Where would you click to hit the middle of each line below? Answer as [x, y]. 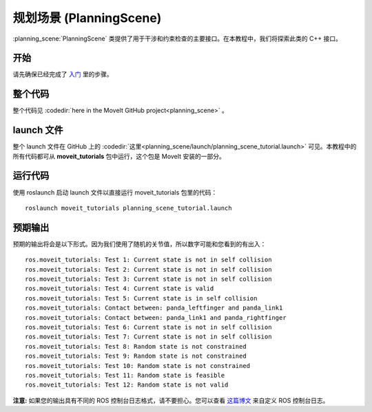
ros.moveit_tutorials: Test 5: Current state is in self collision [141, 298]
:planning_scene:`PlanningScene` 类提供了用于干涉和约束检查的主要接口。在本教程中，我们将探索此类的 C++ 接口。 [177, 39]
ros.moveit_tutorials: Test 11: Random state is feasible [125, 375]
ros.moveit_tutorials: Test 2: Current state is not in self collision [148, 269]
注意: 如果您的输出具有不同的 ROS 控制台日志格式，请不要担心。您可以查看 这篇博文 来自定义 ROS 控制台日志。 [171, 400]
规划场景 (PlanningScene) [87, 18]
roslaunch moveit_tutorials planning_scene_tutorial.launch [128, 208]
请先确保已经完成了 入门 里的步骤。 [63, 74]
